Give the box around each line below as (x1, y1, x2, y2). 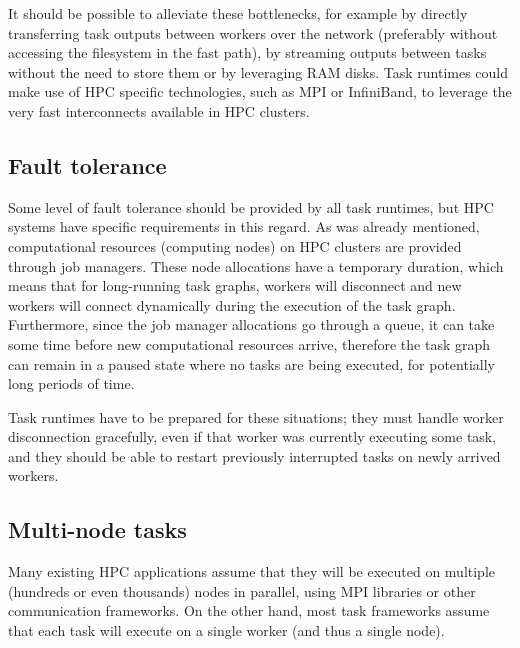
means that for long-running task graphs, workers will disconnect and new (8, 275, 462, 296)
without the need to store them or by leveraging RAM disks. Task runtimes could (8, 61, 509, 82)
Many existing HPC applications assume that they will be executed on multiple (8, 561, 496, 582)
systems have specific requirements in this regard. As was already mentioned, (8, 216, 480, 237)
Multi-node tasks (8, 514, 187, 545)
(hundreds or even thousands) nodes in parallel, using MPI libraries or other (8, 580, 476, 601)
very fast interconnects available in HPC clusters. (8, 100, 310, 121)
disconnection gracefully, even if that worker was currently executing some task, (8, 426, 497, 447)
